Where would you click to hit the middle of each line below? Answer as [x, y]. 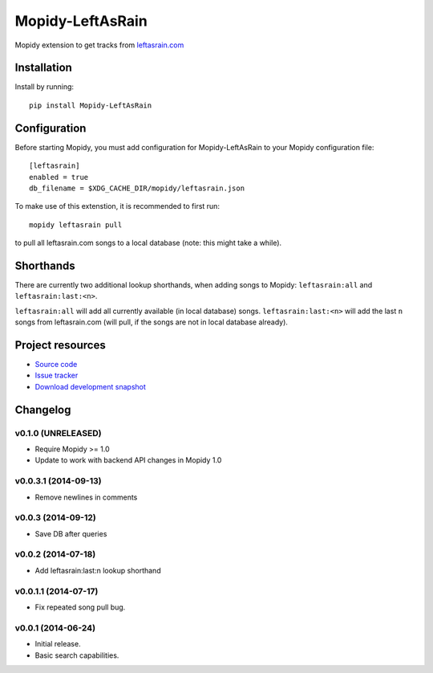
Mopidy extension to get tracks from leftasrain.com [99, 45]
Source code [56, 365]
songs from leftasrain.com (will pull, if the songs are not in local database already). [152, 322]
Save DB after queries [71, 533]
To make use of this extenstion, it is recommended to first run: [117, 206]
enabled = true [59, 177]
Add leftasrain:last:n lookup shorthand [98, 570]
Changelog [43, 410]
